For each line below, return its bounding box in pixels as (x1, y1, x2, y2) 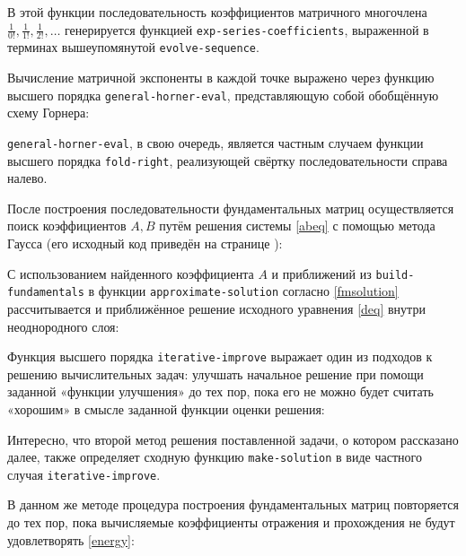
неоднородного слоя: (7, 317, 119, 335)
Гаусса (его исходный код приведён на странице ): (7, 234, 283, 253)
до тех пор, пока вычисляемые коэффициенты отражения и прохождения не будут (7, 513, 455, 532)
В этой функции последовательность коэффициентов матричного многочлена (7, 3, 427, 21)
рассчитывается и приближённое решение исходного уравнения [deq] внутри (7, 299, 426, 317)
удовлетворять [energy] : (7, 530, 135, 549)
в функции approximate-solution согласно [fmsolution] (88, 282, 399, 300)
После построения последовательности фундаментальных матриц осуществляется (7, 198, 454, 217)
